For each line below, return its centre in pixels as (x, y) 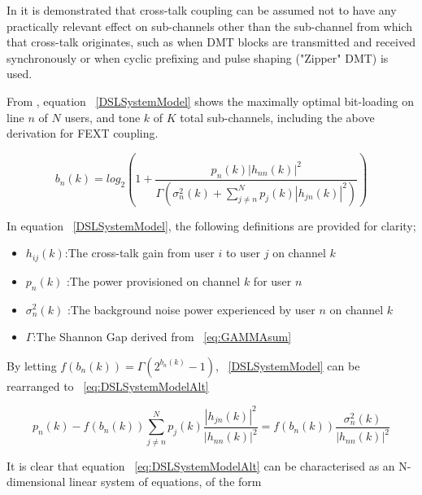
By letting (32, 365)
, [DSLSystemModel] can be (287, 365)
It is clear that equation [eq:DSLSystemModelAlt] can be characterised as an (201, 465)
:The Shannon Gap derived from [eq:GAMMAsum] (162, 337)
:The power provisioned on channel (153, 280)
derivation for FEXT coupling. (83, 133)
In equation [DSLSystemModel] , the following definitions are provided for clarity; (211, 225)
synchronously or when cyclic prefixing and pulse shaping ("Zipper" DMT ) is (198, 57)
